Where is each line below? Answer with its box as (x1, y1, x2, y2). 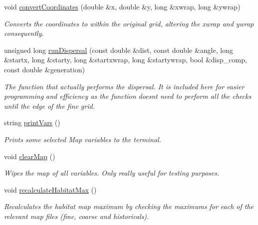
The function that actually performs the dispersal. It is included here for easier (4, 81, 245, 91)
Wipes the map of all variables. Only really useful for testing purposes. (4, 168, 220, 178)
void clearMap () (4, 151, 55, 161)
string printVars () (4, 117, 60, 128)
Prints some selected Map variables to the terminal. (4, 134, 161, 144)
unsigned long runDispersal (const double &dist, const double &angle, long (4, 44, 233, 55)
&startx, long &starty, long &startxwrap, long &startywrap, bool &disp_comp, (4, 54, 247, 65)
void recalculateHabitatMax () (4, 184, 97, 195)
